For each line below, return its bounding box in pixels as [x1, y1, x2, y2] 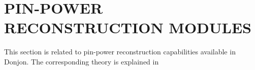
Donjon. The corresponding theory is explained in [4, 56, 159, 66]
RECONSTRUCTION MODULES [4, 17, 252, 38]
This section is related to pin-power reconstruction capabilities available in [4, 46, 236, 57]
